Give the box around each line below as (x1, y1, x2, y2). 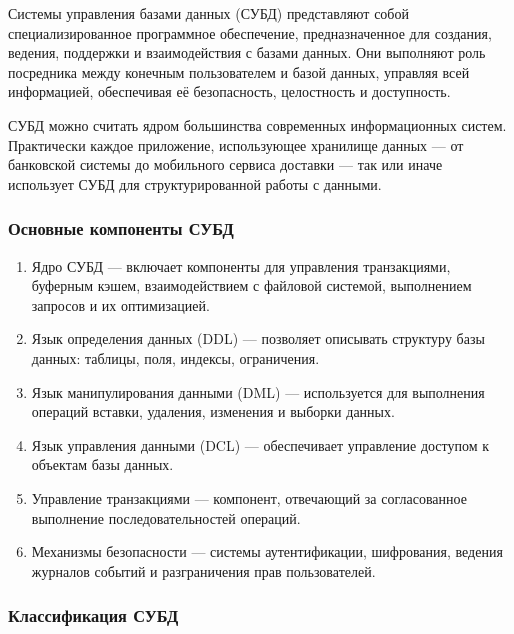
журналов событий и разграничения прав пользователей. (31, 560, 376, 581)
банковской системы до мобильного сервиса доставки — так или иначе (8, 154, 443, 175)
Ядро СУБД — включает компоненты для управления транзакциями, (31, 255, 451, 276)
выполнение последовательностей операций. (31, 507, 301, 528)
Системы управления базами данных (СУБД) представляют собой (8, 3, 409, 23)
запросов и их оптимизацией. (31, 294, 210, 315)
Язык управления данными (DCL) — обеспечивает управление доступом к (31, 434, 490, 455)
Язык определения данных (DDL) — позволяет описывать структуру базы (31, 328, 485, 349)
